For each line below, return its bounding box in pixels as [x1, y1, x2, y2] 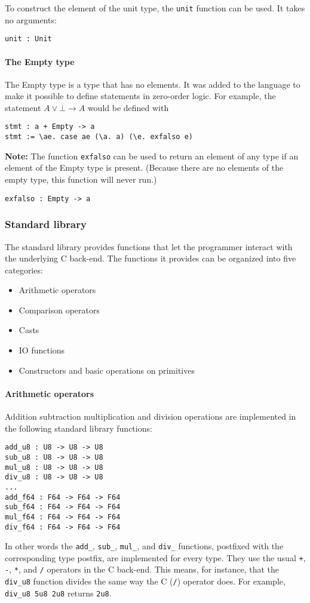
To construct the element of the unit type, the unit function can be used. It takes [5, 2, 305, 14]
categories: [5, 263, 43, 276]
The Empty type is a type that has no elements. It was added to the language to [5, 78, 300, 90]
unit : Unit [5, 35, 52, 44]
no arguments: [5, 13, 57, 26]
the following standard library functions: [5, 422, 152, 434]
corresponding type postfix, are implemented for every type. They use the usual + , [5, 551, 306, 564]
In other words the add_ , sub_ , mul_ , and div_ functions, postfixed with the [5, 540, 284, 552]
